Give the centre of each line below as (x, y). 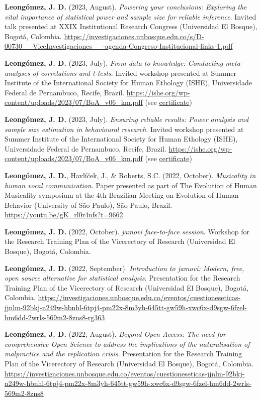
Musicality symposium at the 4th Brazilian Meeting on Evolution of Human (122, 195)
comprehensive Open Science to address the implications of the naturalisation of (127, 344)
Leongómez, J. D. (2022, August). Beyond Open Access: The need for (115, 334)
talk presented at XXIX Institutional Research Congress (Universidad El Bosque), (131, 26)
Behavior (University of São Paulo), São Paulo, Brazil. (89, 205)
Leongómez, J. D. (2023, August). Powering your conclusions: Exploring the (126, 7)
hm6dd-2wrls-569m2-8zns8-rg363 (55, 317)
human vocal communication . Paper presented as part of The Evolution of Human (131, 185)
